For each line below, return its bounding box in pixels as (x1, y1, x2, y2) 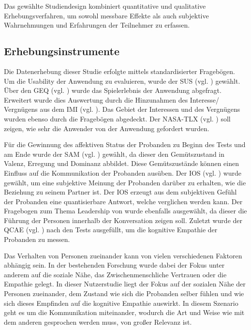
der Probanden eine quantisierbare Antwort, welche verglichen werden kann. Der (4, 196, 243, 206)
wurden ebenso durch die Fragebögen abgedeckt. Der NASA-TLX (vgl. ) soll (4, 113, 231, 123)
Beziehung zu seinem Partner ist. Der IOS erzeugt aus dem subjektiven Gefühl (4, 187, 237, 197)
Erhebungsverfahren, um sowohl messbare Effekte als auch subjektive (4, 10, 209, 20)
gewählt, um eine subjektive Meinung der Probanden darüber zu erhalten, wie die (4, 177, 246, 187)
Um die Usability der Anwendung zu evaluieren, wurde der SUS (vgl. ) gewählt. (4, 75, 240, 86)
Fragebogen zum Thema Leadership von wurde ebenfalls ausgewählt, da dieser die (4, 206, 247, 216)
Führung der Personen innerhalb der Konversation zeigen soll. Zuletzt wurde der (4, 215, 243, 225)
